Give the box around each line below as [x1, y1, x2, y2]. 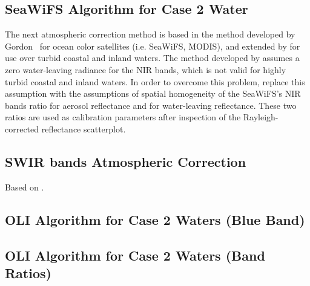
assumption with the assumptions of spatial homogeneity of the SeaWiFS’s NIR [5, 87, 301, 100]
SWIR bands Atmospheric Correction [5, 152, 246, 171]
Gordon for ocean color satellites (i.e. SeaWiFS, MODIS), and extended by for [5, 39, 300, 52]
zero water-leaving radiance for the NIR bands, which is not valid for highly [5, 63, 286, 76]
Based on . [5, 180, 44, 193]
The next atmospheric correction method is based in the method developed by [5, 28, 295, 41]
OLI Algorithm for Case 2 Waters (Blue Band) [5, 210, 305, 229]
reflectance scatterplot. [41, 122, 126, 135]
